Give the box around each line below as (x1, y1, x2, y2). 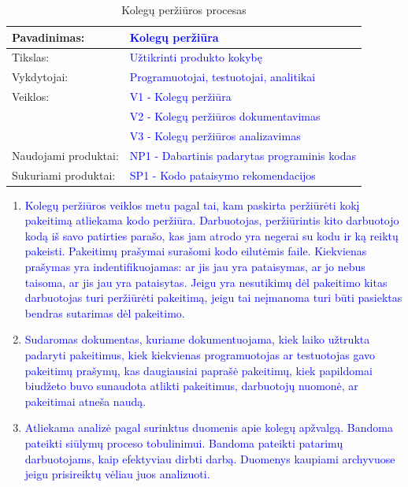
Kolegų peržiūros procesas (121, 2, 247, 17)
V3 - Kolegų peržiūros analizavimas (129, 127, 301, 143)
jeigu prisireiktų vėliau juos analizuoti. (24, 466, 210, 482)
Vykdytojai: (12, 69, 69, 85)
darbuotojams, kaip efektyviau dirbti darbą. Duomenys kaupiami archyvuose (24, 450, 395, 467)
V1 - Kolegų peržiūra (129, 88, 232, 105)
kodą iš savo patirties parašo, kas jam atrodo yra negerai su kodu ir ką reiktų (24, 227, 399, 243)
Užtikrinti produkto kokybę (129, 49, 262, 65)
